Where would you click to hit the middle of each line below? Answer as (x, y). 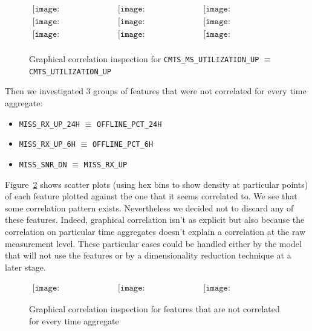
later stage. (25, 267)
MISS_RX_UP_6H (47, 145)
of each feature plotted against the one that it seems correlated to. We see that (151, 196)
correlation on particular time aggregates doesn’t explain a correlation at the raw (155, 231)
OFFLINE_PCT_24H (129, 124)
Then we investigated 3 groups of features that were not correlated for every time (156, 91)
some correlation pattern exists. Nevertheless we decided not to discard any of (149, 207)
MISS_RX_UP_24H (50, 124)
